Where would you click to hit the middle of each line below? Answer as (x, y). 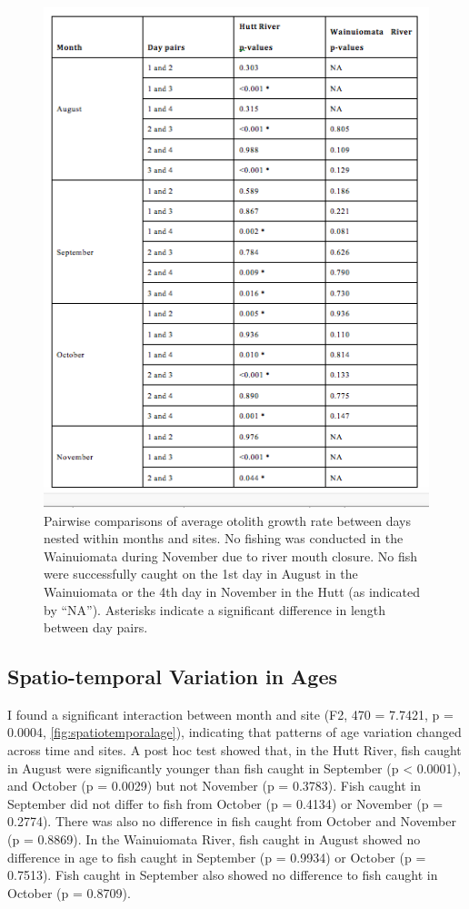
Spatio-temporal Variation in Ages (173, 677)
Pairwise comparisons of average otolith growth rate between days (227, 520)
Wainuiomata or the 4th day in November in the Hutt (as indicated (232, 591)
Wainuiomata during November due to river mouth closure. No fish (231, 555)
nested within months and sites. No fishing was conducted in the (224, 538)
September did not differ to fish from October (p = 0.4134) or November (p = (225, 803)
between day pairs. (96, 627)
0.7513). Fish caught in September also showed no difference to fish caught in (223, 875)
